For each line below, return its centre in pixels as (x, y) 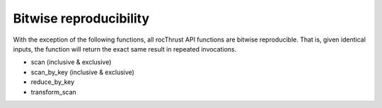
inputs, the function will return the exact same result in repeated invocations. (125, 49)
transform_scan (54, 92)
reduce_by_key (53, 82)
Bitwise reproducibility (81, 18)
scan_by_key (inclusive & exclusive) (82, 72)
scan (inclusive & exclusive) (71, 62)
